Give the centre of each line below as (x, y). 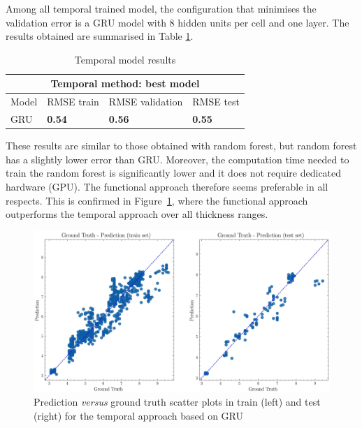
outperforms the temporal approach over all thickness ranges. (137, 214)
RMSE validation (146, 102)
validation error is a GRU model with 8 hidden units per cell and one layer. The (178, 22)
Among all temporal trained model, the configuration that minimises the (161, 8)
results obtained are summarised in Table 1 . (100, 36)
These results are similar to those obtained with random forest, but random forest (181, 146)
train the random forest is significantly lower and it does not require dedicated (174, 173)
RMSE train (73, 102)
